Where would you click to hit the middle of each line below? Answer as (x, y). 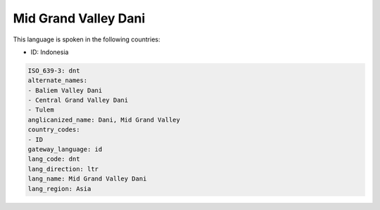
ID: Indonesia (50, 52)
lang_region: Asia (59, 189)
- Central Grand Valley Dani (78, 100)
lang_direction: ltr (63, 169)
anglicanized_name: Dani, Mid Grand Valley (104, 120)
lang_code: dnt (54, 159)
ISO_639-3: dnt (54, 71)
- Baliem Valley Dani (65, 90)
